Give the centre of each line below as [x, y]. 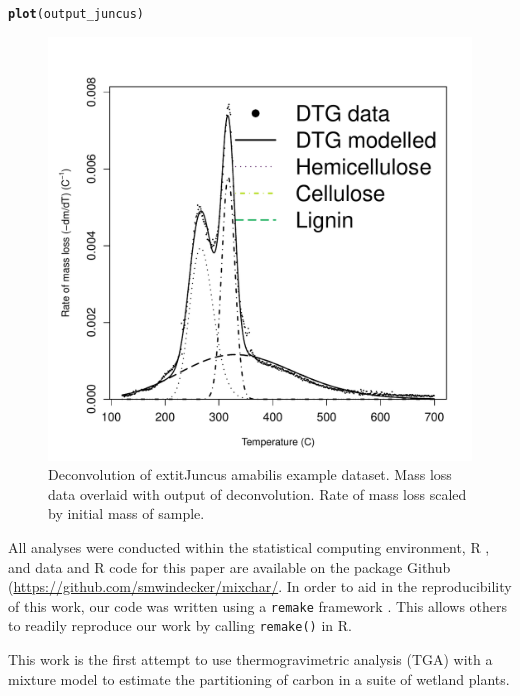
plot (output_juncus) [76, 14]
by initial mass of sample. [126, 513]
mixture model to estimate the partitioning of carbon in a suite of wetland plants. [259, 678]
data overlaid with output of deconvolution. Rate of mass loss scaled [257, 493]
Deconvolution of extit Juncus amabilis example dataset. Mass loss [250, 474]
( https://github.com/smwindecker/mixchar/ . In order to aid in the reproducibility [260, 586]
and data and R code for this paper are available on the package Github [229, 566]
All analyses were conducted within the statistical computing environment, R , [249, 547]
